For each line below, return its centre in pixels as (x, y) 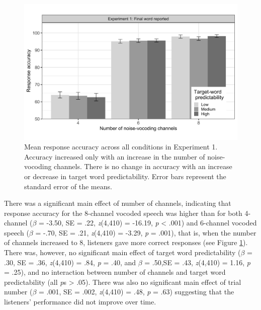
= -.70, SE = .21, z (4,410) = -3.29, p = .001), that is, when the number (146, 232)
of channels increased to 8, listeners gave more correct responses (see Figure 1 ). (126, 242)
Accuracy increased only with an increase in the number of (115, 156)
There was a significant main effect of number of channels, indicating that (118, 203)
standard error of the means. (68, 186)
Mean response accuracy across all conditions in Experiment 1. (121, 147)
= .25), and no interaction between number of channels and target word (115, 272)
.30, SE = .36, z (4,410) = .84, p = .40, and (70, 262)
